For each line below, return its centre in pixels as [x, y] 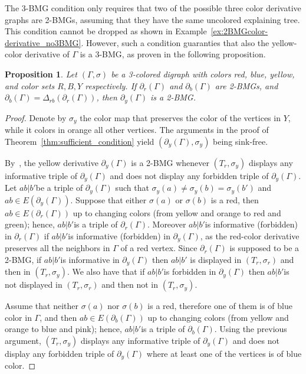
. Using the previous [251, 329]
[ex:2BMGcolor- [239, 31]
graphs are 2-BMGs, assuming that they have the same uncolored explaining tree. [152, 19]
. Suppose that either [108, 199]
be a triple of [59, 188]
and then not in [130, 284]
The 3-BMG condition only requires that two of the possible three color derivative [153, 8]
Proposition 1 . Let [41, 74]
